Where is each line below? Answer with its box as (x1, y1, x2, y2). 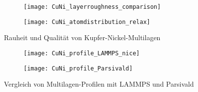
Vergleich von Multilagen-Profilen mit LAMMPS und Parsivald (4, 79, 194, 89)
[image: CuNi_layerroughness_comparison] (24, 3, 161, 10)
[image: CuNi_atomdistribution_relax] (24, 18, 150, 25)
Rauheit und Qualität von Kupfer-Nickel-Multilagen (4, 32, 161, 43)
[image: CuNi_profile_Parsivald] (24, 65, 133, 72)
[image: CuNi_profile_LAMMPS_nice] (24, 49, 140, 57)
